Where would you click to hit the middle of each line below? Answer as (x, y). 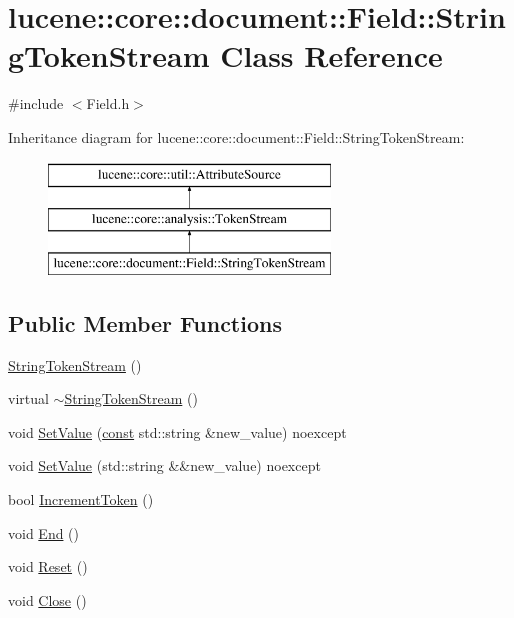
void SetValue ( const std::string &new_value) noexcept (177, 431)
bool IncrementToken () (81, 499)
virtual (28, 398)
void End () (44, 532)
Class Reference (331, 55)
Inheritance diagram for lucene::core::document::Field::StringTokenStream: (236, 136)
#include (36, 103)
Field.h (108, 103)
